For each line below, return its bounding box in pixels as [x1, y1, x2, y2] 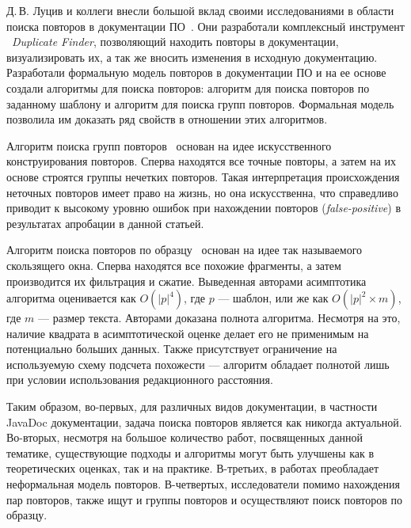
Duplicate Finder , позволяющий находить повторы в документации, [12, 33, 339, 50]
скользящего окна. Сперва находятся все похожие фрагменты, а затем [6, 256, 341, 273]
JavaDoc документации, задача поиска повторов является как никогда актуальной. [6, 413, 402, 430]
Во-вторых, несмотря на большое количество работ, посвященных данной [6, 429, 363, 446]
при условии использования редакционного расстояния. [6, 371, 273, 388]
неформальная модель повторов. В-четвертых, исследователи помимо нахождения [6, 476, 400, 492]
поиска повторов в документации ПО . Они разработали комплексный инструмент [6, 17, 405, 34]
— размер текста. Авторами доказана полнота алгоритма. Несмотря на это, [38, 310, 401, 326]
